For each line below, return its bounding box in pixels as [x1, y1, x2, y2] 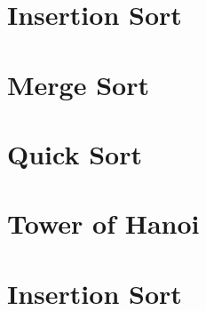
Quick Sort [7, 135, 142, 171]
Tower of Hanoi [7, 205, 200, 242]
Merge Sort [7, 66, 149, 102]
